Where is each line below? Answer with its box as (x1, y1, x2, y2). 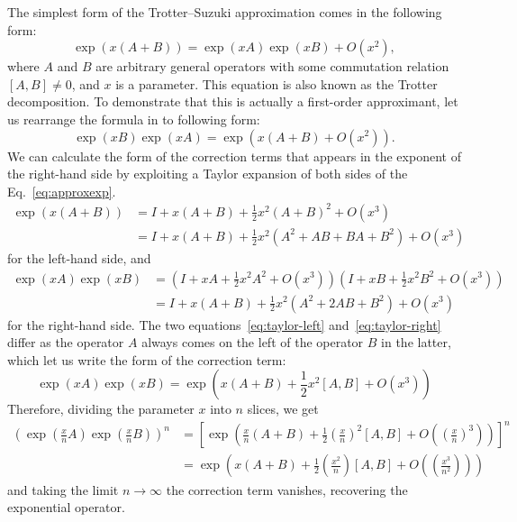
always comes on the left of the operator (141, 333, 364, 352)
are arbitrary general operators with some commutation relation (95, 57, 449, 76)
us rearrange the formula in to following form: (7, 109, 260, 128)
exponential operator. (7, 498, 125, 517)
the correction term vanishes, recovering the (166, 480, 408, 499)
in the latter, (381, 333, 451, 352)
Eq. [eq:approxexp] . (7, 181, 116, 200)
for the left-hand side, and (7, 248, 151, 267)
